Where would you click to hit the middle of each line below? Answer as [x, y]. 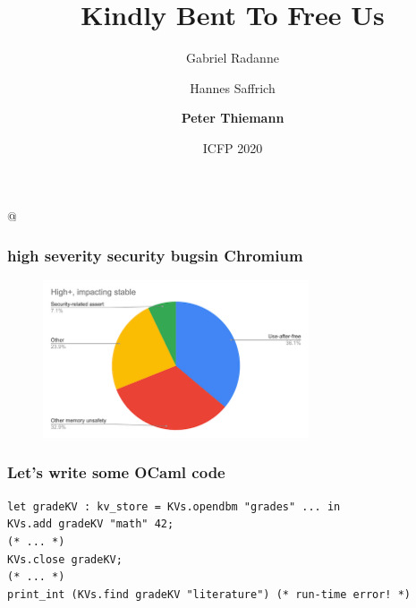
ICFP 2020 [233, 147]
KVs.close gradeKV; [65, 559]
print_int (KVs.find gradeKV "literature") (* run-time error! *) [209, 594]
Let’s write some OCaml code [116, 472]
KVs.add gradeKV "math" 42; [91, 524]
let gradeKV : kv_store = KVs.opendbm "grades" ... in [174, 506]
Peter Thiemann [233, 118]
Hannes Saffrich [233, 87]
